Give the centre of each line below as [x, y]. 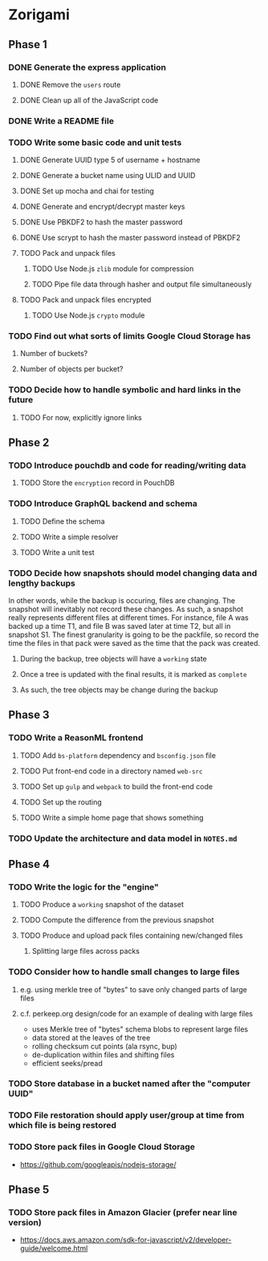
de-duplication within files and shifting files [103, 1054]
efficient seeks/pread [67, 1063]
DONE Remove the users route [70, 84]
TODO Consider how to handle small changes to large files [124, 972]
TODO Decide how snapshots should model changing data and [133, 573]
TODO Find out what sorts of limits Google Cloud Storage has [130, 336]
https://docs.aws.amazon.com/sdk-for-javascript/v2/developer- [126, 1240]
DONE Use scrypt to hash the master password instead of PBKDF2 [130, 237]
